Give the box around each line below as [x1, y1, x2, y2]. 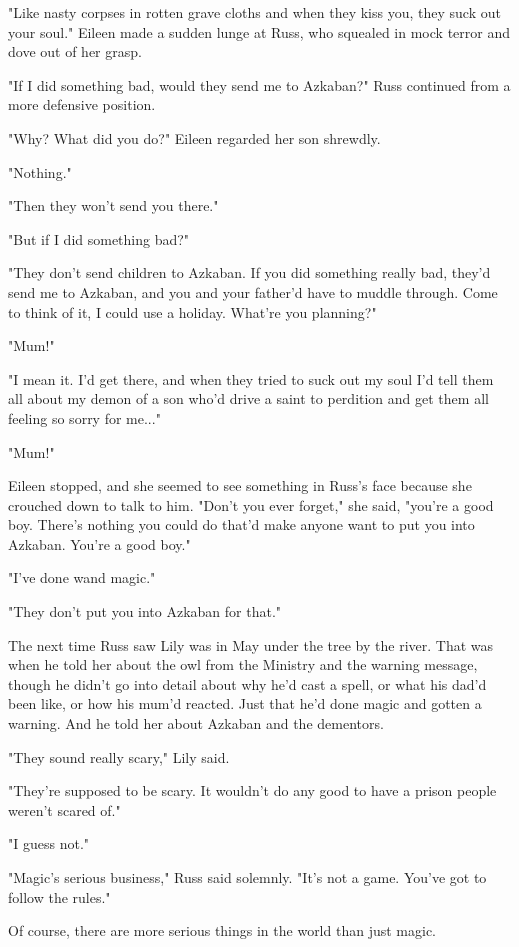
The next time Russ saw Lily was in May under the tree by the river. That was [8, 634, 494, 655]
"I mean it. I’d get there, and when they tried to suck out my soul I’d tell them [8, 368, 494, 389]
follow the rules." [8, 886, 111, 907]
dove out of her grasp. [8, 41, 142, 62]
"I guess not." [8, 833, 90, 854]
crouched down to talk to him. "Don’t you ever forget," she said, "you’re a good [8, 494, 494, 515]
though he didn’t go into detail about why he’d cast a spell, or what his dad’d [8, 673, 487, 694]
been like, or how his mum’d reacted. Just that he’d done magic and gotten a [8, 693, 482, 714]
